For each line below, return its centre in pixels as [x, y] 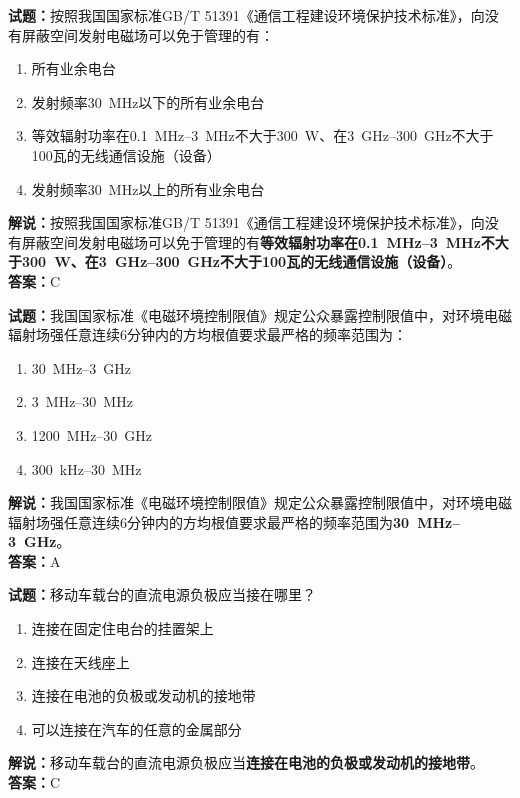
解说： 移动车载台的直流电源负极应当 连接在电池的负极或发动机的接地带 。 [246, 762]
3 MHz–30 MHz [82, 401]
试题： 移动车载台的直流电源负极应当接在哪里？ [162, 594]
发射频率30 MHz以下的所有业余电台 [148, 101]
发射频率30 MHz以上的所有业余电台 [148, 188]
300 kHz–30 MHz [86, 468]
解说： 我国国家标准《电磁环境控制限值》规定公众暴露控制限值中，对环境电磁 [260, 502]
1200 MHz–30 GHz [92, 434]
